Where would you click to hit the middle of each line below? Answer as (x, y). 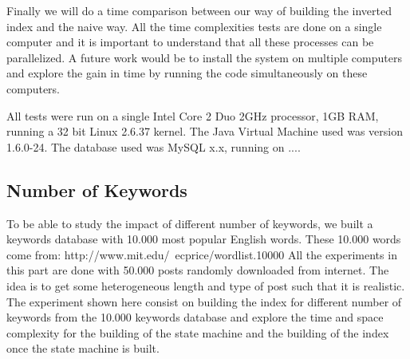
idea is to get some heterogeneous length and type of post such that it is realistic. (206, 285)
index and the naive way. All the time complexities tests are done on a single (194, 26)
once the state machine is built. (83, 348)
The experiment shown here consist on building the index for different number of (204, 301)
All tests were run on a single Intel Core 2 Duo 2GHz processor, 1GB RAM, (193, 115)
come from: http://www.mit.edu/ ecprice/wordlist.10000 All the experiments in (202, 254)
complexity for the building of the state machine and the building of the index (198, 332)
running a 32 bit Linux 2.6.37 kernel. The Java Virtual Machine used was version (205, 131)
